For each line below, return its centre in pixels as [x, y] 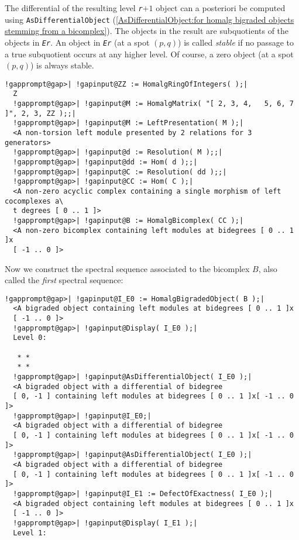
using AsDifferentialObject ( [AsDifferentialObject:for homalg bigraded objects [149, 19]
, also [268, 268]
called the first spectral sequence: [64, 280]
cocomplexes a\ [34, 201]
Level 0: [30, 338]
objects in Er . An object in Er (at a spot [77, 42]
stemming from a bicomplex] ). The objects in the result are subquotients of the [147, 31]
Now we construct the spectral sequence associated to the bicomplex [127, 268]
